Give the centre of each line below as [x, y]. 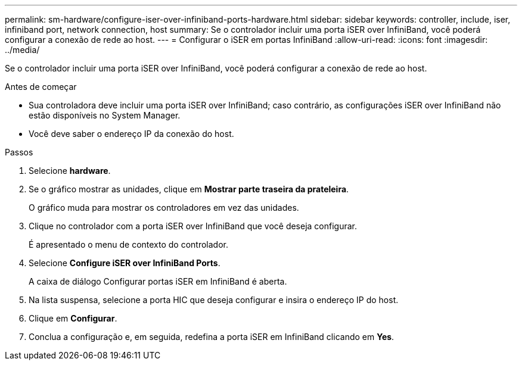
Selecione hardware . [70, 171]
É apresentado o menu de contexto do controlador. [129, 244]
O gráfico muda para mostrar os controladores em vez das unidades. [164, 208]
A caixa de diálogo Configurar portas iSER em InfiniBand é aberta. [158, 281]
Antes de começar [41, 87]
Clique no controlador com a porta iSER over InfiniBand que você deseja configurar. [193, 226]
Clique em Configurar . [73, 318]
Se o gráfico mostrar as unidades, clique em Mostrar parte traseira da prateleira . [189, 189]
